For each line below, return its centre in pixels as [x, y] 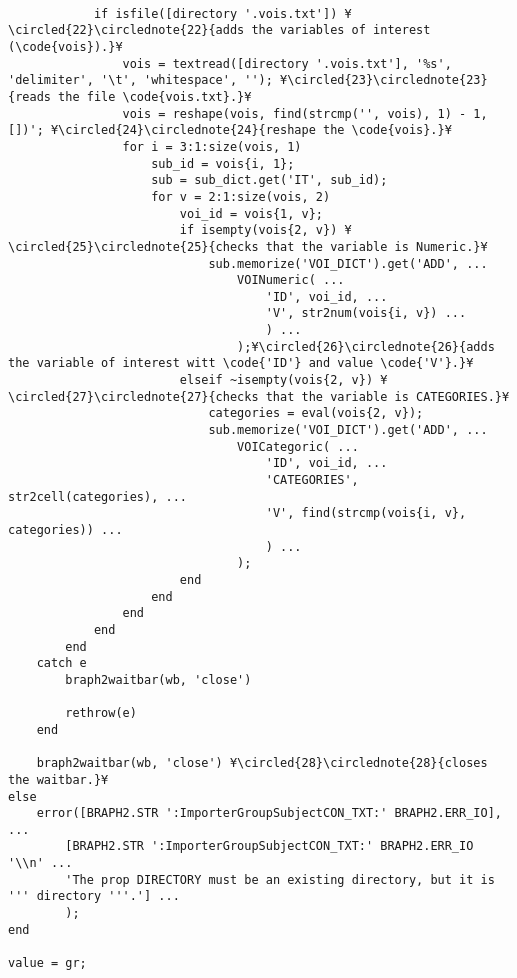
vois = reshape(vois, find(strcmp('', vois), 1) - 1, [305, 113]
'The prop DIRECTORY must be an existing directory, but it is [280, 879]
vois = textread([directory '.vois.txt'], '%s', [287, 63]
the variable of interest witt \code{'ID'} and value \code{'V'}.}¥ [241, 363]
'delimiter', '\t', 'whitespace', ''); [140, 80]
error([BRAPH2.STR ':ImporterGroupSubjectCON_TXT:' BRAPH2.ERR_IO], [269, 813]
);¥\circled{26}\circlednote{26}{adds [366, 346]
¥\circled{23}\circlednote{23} [384, 80]
